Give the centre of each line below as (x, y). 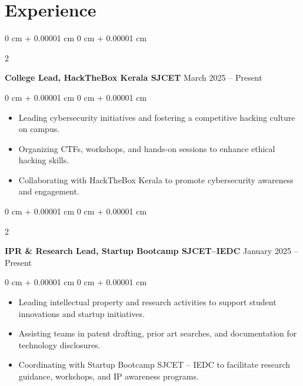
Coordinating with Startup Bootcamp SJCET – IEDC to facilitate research (154, 364)
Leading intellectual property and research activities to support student (147, 302)
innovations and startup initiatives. (81, 313)
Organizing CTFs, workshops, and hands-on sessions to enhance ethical (147, 148)
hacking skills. (44, 160)
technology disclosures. (59, 344)
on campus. (39, 129)
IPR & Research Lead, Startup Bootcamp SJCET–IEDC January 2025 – (151, 251)
